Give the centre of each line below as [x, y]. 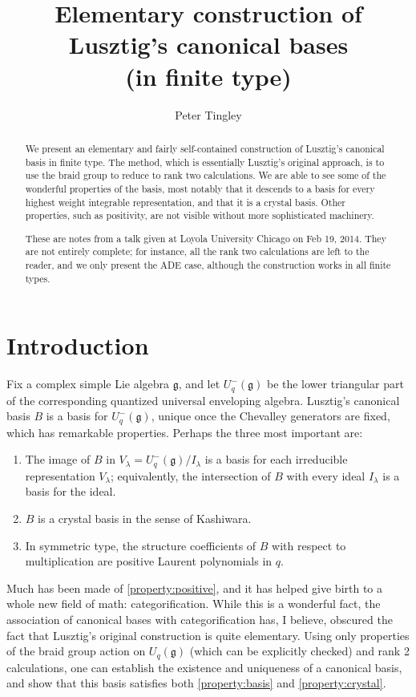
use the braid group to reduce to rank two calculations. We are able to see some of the [206, 175]
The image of [58, 459]
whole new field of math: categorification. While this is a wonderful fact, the [194, 604]
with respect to [309, 545]
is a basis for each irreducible [276, 459]
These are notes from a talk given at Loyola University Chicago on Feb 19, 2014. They [206, 238]
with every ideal [326, 475]
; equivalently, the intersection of [191, 475]
